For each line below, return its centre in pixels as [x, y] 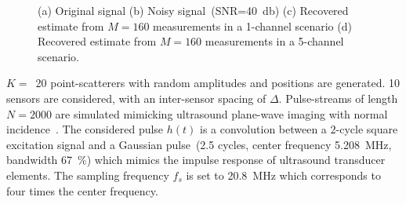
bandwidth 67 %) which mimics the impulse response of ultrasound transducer [196, 160]
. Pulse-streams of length [338, 98]
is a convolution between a [263, 129]
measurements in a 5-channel [274, 41]
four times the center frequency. [82, 190]
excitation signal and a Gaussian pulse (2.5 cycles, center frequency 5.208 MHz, [199, 144]
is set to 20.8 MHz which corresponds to [283, 175]
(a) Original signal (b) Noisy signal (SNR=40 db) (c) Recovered [193, 10]
